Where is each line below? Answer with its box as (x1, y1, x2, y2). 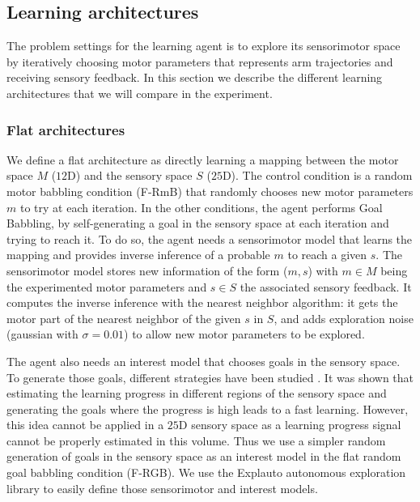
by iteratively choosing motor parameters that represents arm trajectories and (6, 53, 393, 70)
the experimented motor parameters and (6, 278, 207, 295)
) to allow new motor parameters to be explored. (124, 325, 365, 342)
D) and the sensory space (67, 167, 193, 184)
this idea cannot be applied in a (6, 416, 164, 433)
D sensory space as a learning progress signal (178, 416, 401, 433)
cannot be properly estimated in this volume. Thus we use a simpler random (6, 432, 386, 449)
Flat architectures (6, 119, 125, 139)
